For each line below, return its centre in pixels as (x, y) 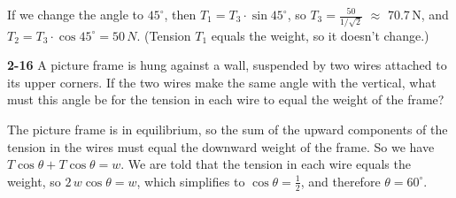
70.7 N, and (418, 14)
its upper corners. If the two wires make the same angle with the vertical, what (222, 82)
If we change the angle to (75, 14)
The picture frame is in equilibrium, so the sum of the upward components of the (228, 129)
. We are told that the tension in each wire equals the (266, 164)
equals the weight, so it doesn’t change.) (320, 35)
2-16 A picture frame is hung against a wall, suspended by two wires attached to (227, 65)
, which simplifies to (191, 181)
